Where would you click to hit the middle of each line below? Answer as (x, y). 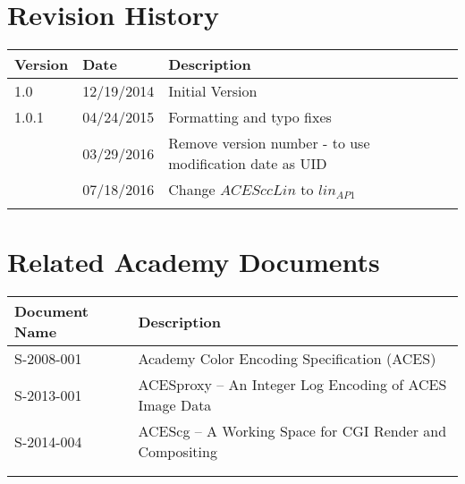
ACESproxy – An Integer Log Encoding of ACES (292, 385)
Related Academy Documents (194, 262)
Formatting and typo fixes (250, 117)
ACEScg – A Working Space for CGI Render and (292, 431)
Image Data (175, 405)
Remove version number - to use (269, 143)
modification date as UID (248, 164)
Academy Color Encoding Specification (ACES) (287, 359)
